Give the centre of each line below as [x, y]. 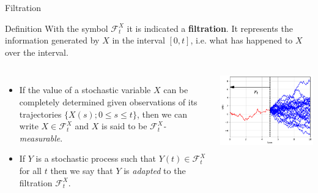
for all [31, 170]
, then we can [162, 114]
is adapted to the [155, 170]
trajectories [40, 114]
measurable [40, 138]
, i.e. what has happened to [242, 40]
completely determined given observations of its [108, 101]
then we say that [82, 170]
